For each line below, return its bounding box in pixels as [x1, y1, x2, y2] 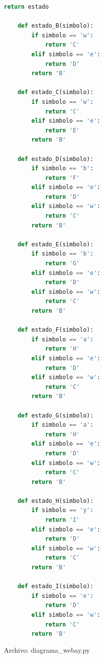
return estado [4, 3, 49, 10]
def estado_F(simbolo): [17, 326, 94, 334]
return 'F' [45, 174, 80, 181]
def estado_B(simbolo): [17, 22, 94, 30]
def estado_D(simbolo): [17, 155, 94, 162]
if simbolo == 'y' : [31, 507, 94, 514]
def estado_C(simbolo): [17, 89, 94, 96]
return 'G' [45, 260, 80, 267]
